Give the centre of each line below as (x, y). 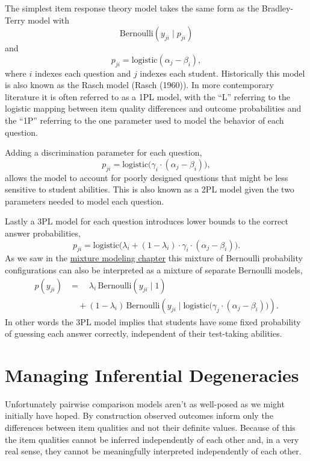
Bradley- (277, 8)
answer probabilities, (43, 233)
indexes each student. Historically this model (222, 73)
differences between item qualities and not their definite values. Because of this (150, 428)
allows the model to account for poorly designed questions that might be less (147, 177)
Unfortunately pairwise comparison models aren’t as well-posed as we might (145, 403)
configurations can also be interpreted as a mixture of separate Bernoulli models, (154, 269)
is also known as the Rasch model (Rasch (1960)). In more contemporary (139, 85)
